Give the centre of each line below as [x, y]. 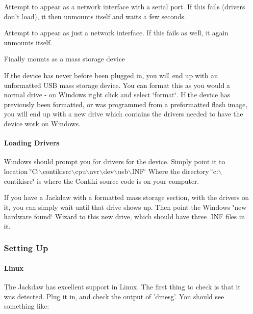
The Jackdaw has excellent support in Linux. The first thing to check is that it [122, 287]
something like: [26, 306]
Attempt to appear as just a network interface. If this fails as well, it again [116, 33]
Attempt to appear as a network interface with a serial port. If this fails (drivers [125, 6]
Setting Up [26, 248]
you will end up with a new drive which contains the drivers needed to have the [124, 114]
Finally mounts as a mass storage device [64, 59]
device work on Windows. [42, 123]
